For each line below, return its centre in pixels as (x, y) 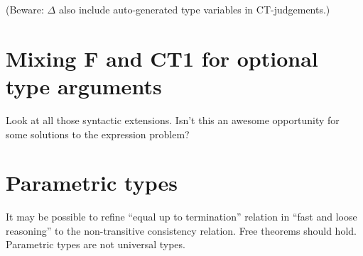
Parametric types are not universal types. (96, 244)
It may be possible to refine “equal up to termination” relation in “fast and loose (181, 217)
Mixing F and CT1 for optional (162, 58)
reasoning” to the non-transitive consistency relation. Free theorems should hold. (181, 230)
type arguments (84, 85)
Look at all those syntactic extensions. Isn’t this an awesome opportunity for (173, 119)
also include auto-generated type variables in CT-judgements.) (194, 9)
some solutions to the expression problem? (98, 134)
